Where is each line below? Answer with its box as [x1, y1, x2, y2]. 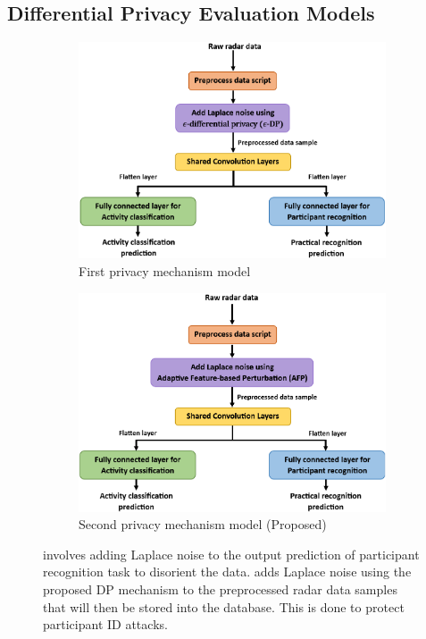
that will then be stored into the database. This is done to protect [43, 597, 405, 616]
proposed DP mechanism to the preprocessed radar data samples [43, 580, 397, 598]
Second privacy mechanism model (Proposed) [79, 515, 327, 534]
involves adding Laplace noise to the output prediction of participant [43, 544, 420, 563]
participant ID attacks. [43, 615, 168, 634]
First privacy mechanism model [79, 262, 251, 281]
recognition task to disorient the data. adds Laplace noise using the [43, 562, 412, 581]
